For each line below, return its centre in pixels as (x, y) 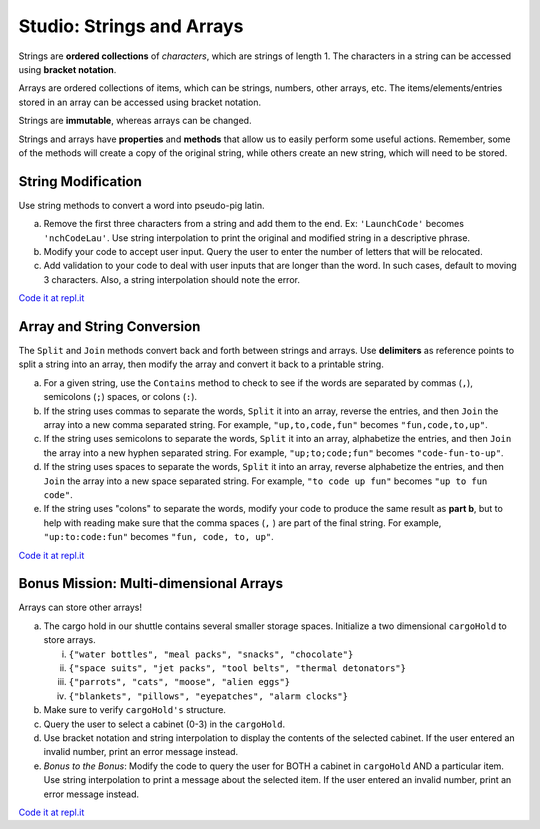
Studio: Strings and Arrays (131, 26)
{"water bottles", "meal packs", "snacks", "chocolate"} (211, 654)
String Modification (80, 181)
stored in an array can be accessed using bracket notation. (140, 102)
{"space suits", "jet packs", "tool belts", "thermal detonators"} (237, 668)
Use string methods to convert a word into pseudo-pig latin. (141, 205)
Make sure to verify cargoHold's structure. (135, 710)
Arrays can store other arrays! (80, 607)
